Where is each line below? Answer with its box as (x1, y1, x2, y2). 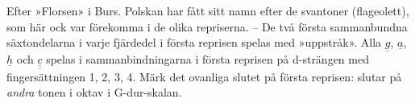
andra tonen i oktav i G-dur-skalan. (6, 84, 182, 101)
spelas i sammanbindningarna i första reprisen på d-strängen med (46, 51, 369, 68)
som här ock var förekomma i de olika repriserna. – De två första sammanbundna (6, 18, 408, 35)
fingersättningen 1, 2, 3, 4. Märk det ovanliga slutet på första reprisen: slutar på (6, 68, 402, 84)
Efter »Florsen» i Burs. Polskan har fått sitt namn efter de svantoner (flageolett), (6, 2, 409, 19)
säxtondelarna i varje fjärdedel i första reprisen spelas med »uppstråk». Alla (6, 34, 382, 51)
